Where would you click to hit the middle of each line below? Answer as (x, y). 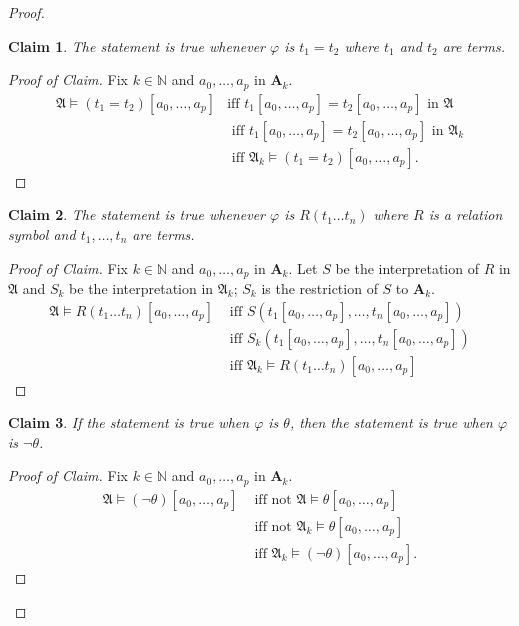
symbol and (42, 233)
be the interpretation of (407, 267)
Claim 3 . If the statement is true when (129, 422)
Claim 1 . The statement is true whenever (136, 45)
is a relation (465, 214)
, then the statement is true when (391, 422)
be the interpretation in (141, 287)
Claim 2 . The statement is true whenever (136, 214)
